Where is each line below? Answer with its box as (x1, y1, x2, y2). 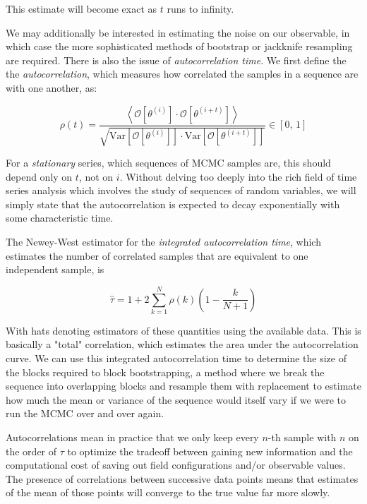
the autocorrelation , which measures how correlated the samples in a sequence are (6, 66, 359, 81)
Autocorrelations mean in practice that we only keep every (6, 430, 259, 445)
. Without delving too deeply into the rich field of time (119, 169, 357, 184)
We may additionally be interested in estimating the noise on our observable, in (6, 25, 350, 40)
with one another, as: (6, 80, 97, 95)
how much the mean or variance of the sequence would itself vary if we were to (6, 392, 347, 407)
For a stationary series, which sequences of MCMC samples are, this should (6, 155, 331, 169)
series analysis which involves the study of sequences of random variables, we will (6, 183, 356, 198)
